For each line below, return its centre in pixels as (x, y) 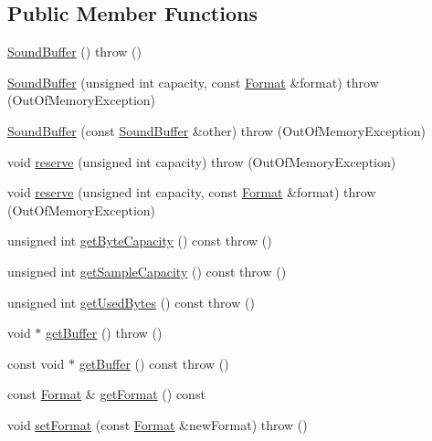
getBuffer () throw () (104, 333)
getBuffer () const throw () (154, 363)
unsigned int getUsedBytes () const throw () (131, 302)
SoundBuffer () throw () (74, 52)
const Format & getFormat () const (106, 394)
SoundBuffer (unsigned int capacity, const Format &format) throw (193, 82)
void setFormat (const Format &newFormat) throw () (158, 424)
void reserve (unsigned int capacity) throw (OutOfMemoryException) (202, 161)
